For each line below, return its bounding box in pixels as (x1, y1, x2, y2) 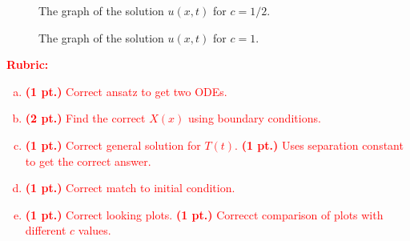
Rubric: (6, 56, 49, 73)
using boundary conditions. (187, 110, 321, 127)
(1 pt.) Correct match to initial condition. (25, 179, 235, 196)
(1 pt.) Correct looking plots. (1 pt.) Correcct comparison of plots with (25, 206, 384, 223)
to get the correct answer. (25, 152, 151, 169)
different (25, 222, 66, 239)
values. (78, 222, 111, 239)
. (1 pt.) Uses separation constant (235, 136, 404, 153)
